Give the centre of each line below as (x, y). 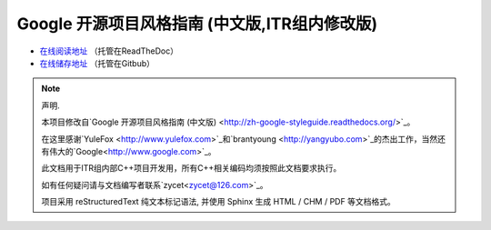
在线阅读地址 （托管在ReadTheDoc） (109, 51)
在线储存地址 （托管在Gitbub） (97, 63)
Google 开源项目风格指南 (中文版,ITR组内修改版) (197, 24)
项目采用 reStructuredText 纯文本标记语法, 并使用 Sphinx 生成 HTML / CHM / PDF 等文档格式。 (218, 202)
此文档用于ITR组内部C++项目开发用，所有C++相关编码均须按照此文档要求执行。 (191, 168)
